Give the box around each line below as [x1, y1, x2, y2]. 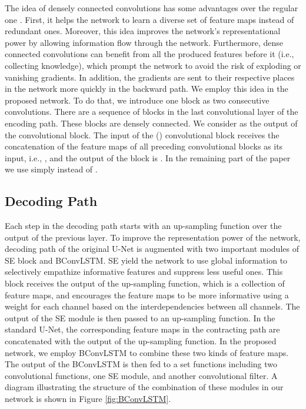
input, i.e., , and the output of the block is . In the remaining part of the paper [5, 151, 291, 164]
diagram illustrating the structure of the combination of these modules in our [5, 381, 284, 393]
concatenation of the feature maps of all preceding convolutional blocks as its [5, 140, 283, 152]
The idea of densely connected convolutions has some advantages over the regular [5, 2, 298, 14]
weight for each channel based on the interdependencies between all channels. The [5, 300, 300, 312]
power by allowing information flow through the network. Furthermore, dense [5, 36, 284, 48]
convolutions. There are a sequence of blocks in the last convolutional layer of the [5, 105, 298, 118]
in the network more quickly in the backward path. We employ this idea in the [5, 82, 288, 95]
